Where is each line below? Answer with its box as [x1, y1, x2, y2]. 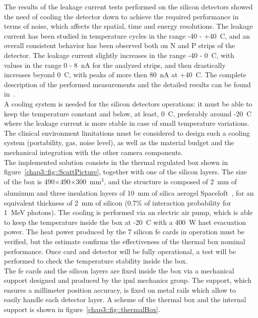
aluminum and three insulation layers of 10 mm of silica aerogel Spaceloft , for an [4, 187, 254, 198]
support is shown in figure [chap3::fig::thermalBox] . [4, 304, 160, 315]
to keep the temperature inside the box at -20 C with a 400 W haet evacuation [4, 216, 246, 227]
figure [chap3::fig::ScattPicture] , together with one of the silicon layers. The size [4, 166, 247, 177]
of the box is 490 [4, 176, 55, 186]
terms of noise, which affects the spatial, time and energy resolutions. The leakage [4, 21, 253, 31]
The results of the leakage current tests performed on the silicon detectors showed [4, 1, 253, 11]
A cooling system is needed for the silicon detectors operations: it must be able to [4, 98, 253, 108]
